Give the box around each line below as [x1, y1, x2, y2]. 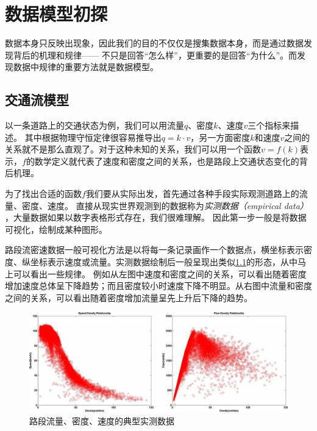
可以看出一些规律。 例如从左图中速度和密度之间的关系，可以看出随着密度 [13, 267, 307, 280]
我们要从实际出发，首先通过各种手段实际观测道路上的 [85, 187, 299, 200]
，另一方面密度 [190, 130, 251, 143]
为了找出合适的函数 [5, 187, 82, 200]
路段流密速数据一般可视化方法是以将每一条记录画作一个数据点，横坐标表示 [5, 243, 304, 256]
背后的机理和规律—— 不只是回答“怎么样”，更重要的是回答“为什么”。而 [13, 48, 297, 61]
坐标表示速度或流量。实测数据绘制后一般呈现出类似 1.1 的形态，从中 [30, 255, 297, 268]
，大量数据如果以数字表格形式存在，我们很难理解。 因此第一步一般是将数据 [5, 211, 307, 224]
